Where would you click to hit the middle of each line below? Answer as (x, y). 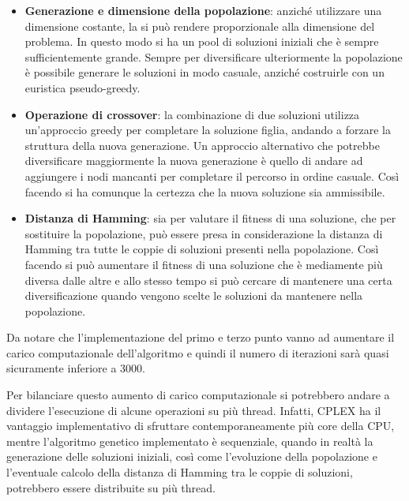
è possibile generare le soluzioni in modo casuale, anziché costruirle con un (204, 72)
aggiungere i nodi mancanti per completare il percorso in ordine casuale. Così (212, 176)
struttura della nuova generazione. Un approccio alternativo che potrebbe (202, 145)
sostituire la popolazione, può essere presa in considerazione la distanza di (204, 233)
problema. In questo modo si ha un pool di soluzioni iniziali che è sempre (202, 41)
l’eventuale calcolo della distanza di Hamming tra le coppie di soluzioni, (180, 472)
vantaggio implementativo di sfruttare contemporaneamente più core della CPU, (201, 426)
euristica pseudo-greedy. (83, 87)
